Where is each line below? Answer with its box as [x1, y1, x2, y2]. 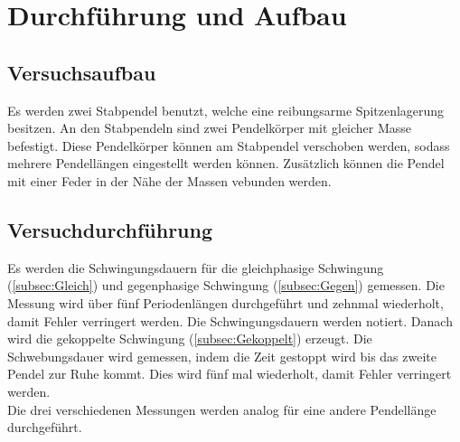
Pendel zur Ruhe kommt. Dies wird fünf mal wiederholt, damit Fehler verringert [7, 364, 452, 383]
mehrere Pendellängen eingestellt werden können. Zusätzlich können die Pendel [7, 154, 445, 173]
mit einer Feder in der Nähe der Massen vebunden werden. [7, 171, 332, 190]
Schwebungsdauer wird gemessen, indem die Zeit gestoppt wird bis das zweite [7, 346, 437, 365]
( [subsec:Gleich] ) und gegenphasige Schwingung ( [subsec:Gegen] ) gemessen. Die [7, 276, 445, 295]
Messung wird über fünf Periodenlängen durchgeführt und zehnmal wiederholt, [7, 293, 444, 312]
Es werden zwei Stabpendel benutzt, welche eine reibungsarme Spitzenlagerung [7, 100, 445, 119]
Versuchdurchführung [7, 215, 213, 243]
